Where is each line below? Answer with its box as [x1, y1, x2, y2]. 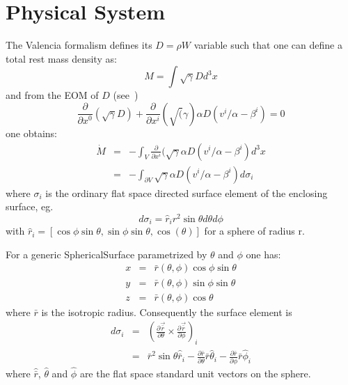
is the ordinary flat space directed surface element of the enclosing [45, 185, 328, 200]
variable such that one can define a [193, 38, 342, 52]
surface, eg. [6, 199, 54, 214]
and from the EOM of [6, 88, 99, 102]
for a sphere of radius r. [204, 223, 305, 238]
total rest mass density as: [6, 51, 117, 65]
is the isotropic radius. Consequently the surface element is [41, 304, 292, 319]
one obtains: [6, 125, 57, 140]
